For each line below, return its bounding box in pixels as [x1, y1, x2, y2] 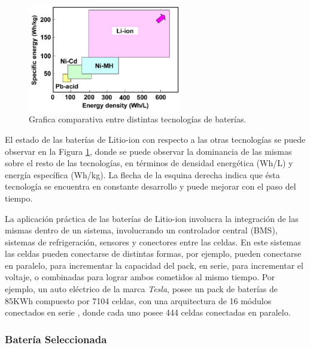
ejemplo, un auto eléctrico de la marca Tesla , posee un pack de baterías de [5, 283, 278, 295]
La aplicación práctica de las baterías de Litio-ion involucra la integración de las [5, 212, 299, 224]
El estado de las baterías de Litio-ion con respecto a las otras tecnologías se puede [5, 133, 306, 145]
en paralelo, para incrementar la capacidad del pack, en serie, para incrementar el [5, 259, 303, 271]
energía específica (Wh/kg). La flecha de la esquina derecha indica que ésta [5, 168, 280, 181]
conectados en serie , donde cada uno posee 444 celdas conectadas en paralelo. [5, 306, 291, 319]
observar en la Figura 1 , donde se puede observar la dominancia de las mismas [5, 145, 292, 157]
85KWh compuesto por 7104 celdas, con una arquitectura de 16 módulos [5, 294, 272, 307]
